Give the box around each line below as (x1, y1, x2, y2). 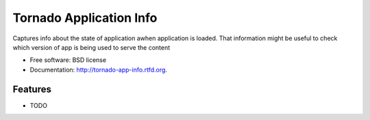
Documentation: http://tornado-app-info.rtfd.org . (29, 65, 168, 74)
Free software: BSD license (29, 56, 106, 64)
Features (12, 83, 51, 95)
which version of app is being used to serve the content (12, 43, 171, 51)
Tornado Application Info (12, 10, 158, 25)
